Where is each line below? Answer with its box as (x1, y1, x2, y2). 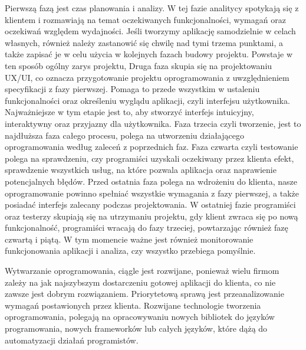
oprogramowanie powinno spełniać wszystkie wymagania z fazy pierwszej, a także (5, 187, 299, 199)
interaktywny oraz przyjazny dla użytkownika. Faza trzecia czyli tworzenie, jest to (5, 117, 301, 129)
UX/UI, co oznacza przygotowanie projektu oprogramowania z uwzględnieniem (5, 71, 289, 83)
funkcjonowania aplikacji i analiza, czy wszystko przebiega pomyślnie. (5, 244, 256, 257)
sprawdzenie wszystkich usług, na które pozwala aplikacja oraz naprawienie (5, 163, 277, 176)
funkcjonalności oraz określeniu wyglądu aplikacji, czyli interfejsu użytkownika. (5, 94, 290, 106)
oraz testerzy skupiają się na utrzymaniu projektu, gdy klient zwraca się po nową (5, 210, 298, 222)
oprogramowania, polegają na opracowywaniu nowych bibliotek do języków (5, 310, 275, 323)
